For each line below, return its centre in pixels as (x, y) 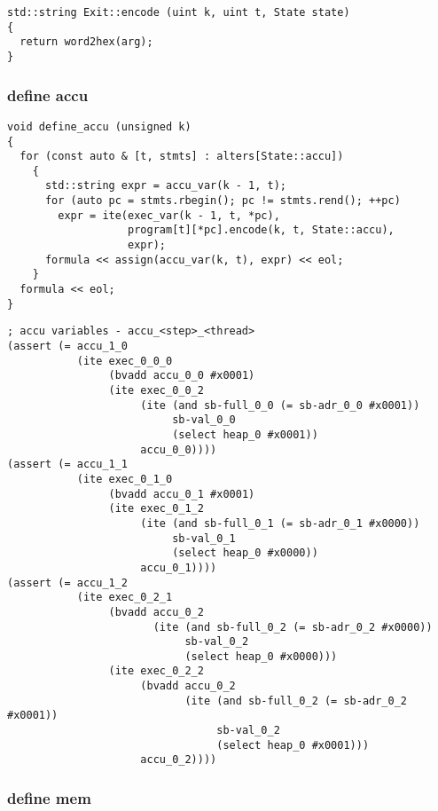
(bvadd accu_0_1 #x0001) (182, 494)
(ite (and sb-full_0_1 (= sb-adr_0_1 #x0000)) (280, 523)
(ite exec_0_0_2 (156, 390)
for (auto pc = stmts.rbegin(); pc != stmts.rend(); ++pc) (223, 201)
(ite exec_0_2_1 (125, 598)
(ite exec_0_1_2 (156, 509)
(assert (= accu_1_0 (68, 346)
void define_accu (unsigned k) (99, 126)
